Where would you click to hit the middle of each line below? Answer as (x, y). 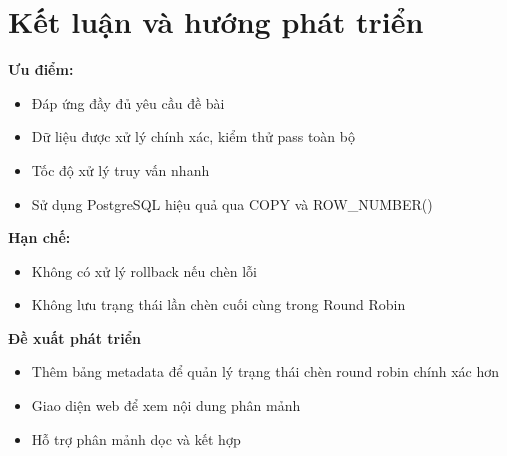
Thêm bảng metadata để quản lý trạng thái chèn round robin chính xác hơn (265, 371)
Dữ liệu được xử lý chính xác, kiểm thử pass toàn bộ (193, 136)
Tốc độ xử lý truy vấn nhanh (120, 169)
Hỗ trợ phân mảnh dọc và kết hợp (136, 438)
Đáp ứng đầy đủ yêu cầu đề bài (128, 102)
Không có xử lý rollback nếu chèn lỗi (144, 270)
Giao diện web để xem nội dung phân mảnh (166, 405)
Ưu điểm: (41, 69)
